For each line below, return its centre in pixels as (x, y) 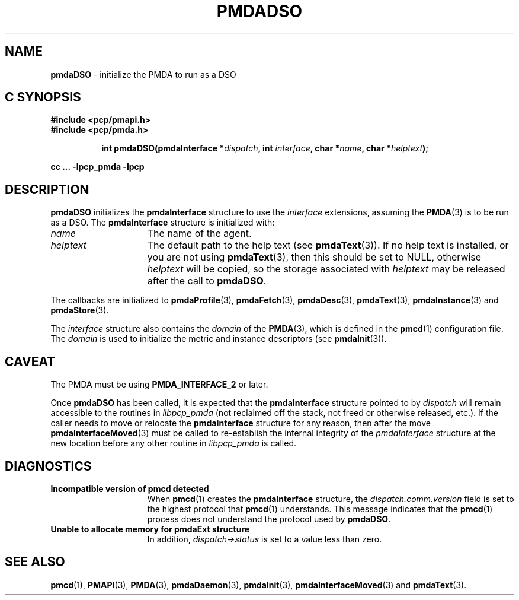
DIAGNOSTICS (48, 466)
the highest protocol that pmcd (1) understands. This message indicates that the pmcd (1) (320, 509)
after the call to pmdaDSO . (207, 281)
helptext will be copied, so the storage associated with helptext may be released (326, 269)
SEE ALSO (35, 562)
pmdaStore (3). (80, 310)
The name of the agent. (199, 234)
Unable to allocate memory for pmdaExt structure (150, 529)
